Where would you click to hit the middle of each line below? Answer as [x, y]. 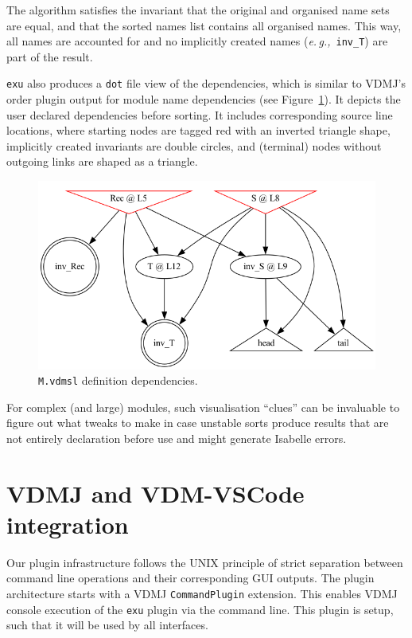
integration [68, 524]
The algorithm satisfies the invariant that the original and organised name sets [198, 10]
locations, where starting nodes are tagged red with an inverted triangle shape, [198, 130]
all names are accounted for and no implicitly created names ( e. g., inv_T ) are [197, 41]
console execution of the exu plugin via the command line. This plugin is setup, [200, 609]
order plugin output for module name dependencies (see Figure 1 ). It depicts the [204, 99]
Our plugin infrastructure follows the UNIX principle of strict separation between [205, 562]
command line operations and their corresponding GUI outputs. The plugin [190, 578]
